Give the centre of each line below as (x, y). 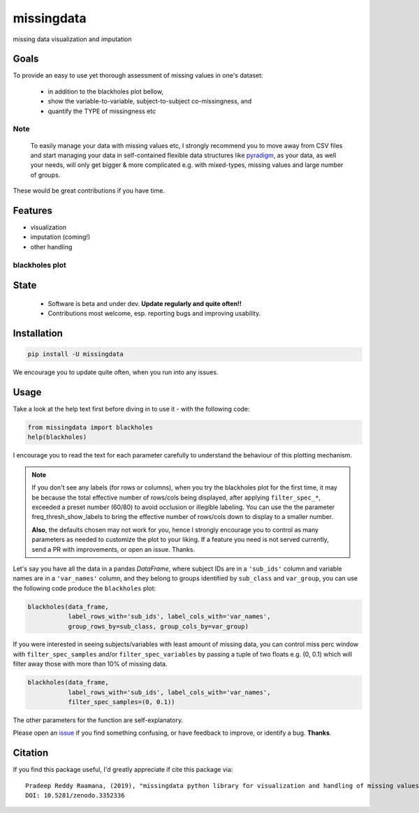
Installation (38, 333)
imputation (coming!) (60, 237)
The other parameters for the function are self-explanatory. (98, 720)
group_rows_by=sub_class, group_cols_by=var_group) (159, 626)
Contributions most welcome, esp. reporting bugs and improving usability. (154, 314)
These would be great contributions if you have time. (89, 191)
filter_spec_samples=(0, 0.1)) (122, 702)
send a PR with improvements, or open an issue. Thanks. (113, 549)
